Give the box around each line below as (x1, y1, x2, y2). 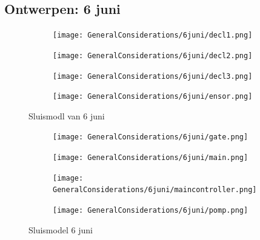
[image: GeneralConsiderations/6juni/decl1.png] (53, 31, 253, 40)
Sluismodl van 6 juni (28, 109, 105, 122)
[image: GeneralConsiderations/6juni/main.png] (53, 153, 248, 162)
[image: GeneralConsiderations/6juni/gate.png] (53, 133, 248, 142)
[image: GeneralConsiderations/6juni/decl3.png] (53, 72, 253, 81)
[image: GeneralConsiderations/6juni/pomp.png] (53, 206, 248, 215)
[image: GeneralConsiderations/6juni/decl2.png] (53, 51, 253, 60)
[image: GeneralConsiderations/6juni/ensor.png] (53, 92, 253, 101)
